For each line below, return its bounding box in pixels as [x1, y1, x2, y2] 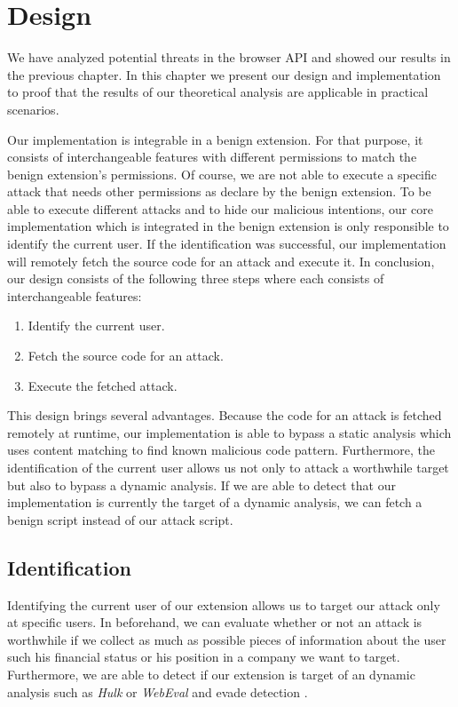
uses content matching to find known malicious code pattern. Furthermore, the [7, 441, 436, 459]
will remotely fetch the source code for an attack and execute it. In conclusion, [7, 251, 435, 270]
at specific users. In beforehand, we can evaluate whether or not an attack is [7, 613, 422, 632]
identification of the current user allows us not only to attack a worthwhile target [7, 458, 449, 476]
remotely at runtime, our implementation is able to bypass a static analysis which [7, 423, 452, 441]
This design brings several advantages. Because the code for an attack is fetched [7, 406, 442, 425]
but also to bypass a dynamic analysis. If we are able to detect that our [7, 475, 396, 494]
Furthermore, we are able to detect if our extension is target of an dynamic [7, 664, 415, 683]
